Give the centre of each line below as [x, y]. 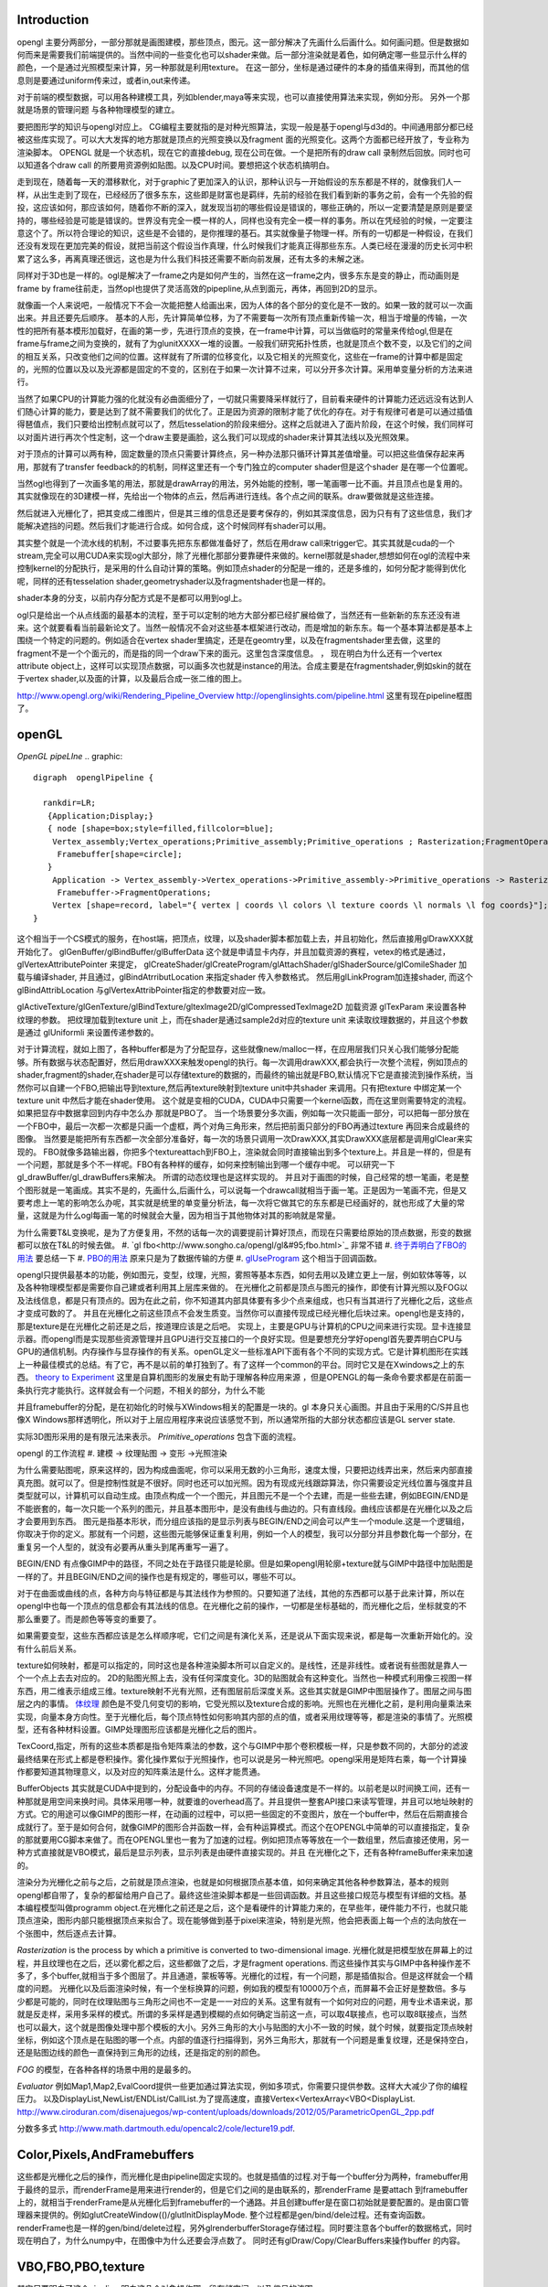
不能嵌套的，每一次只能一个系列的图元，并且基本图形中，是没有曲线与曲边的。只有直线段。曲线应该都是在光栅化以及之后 [245, 1509]
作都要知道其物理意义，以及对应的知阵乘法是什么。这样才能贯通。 [141, 1772]
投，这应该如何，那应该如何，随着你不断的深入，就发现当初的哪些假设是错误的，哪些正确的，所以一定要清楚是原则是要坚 [245, 208]
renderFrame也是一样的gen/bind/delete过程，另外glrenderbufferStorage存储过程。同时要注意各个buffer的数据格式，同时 [244, 2228]
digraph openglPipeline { [94, 777]
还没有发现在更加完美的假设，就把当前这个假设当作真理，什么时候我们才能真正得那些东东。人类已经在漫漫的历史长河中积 [245, 246]
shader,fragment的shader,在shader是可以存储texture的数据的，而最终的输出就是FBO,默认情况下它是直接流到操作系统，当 [245, 1075]
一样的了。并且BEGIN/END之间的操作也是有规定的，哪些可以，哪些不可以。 [159, 1576]
